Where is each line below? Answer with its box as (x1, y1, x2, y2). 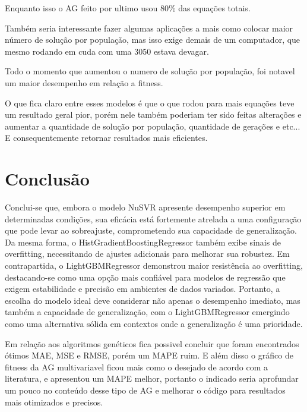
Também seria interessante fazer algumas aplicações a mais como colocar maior (5, 21, 293, 34)
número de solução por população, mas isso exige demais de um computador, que (5, 33, 300, 46)
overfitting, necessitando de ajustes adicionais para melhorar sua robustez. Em (5, 247, 290, 260)
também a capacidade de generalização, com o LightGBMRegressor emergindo (5, 306, 290, 318)
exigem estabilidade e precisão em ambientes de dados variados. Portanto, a (5, 282, 280, 295)
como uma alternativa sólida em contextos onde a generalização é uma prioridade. (5, 317, 303, 329)
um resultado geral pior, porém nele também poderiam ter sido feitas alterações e (5, 108, 302, 121)
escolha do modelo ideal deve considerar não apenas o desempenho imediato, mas (5, 294, 300, 306)
